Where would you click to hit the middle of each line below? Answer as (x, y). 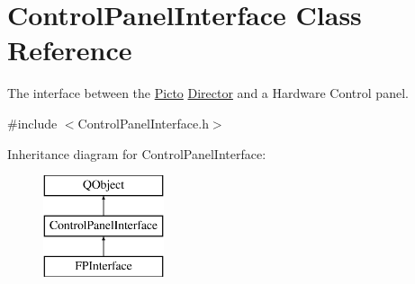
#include (32, 123)
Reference (70, 50)
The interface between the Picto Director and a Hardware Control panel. (208, 93)
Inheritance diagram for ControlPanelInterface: (137, 153)
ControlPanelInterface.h (143, 123)
